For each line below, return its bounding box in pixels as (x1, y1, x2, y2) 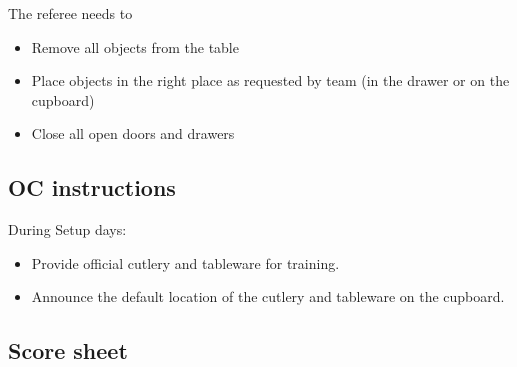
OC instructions (8, 172, 176, 203)
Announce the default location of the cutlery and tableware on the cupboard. (31, 286, 505, 307)
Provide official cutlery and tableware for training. (31, 252, 340, 273)
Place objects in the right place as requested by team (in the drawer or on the (31, 70, 510, 91)
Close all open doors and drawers (31, 123, 235, 144)
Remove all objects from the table (31, 36, 239, 57)
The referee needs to (8, 3, 133, 23)
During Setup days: (8, 219, 127, 240)
